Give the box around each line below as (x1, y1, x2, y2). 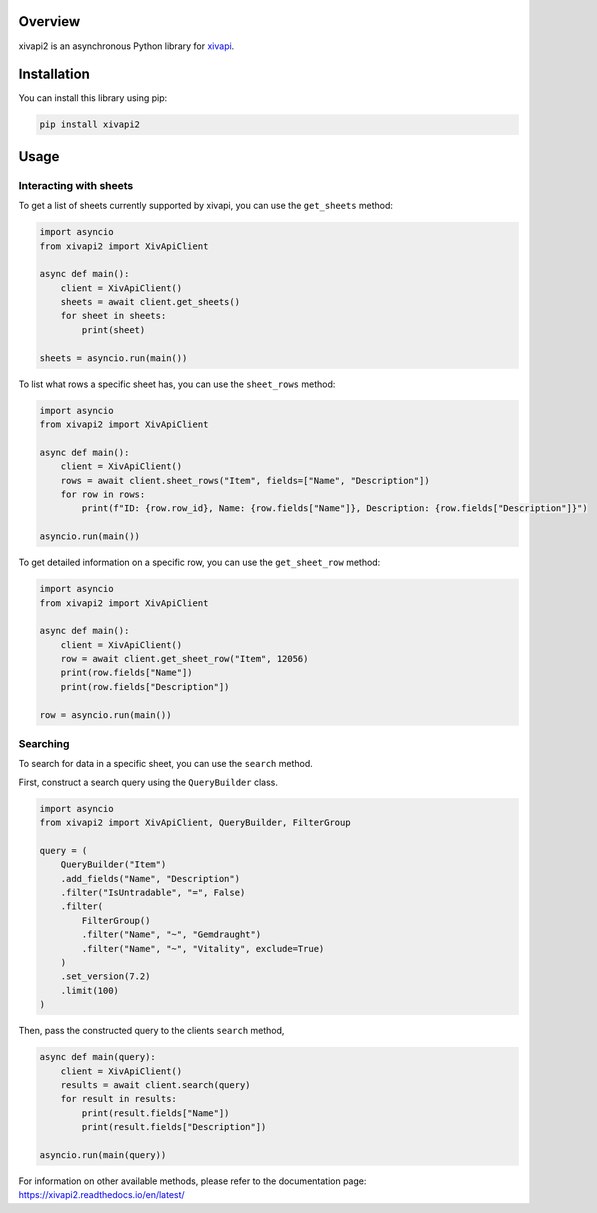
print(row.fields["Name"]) (60, 667, 194, 679)
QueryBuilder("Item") (60, 859, 167, 870)
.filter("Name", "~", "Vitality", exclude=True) (81, 943, 325, 954)
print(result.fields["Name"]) (81, 1107, 230, 1119)
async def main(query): (39, 1051, 157, 1063)
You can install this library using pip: (18, 92, 168, 104)
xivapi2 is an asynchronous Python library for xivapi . (18, 40, 235, 52)
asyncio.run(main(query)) (39, 1149, 167, 1160)
